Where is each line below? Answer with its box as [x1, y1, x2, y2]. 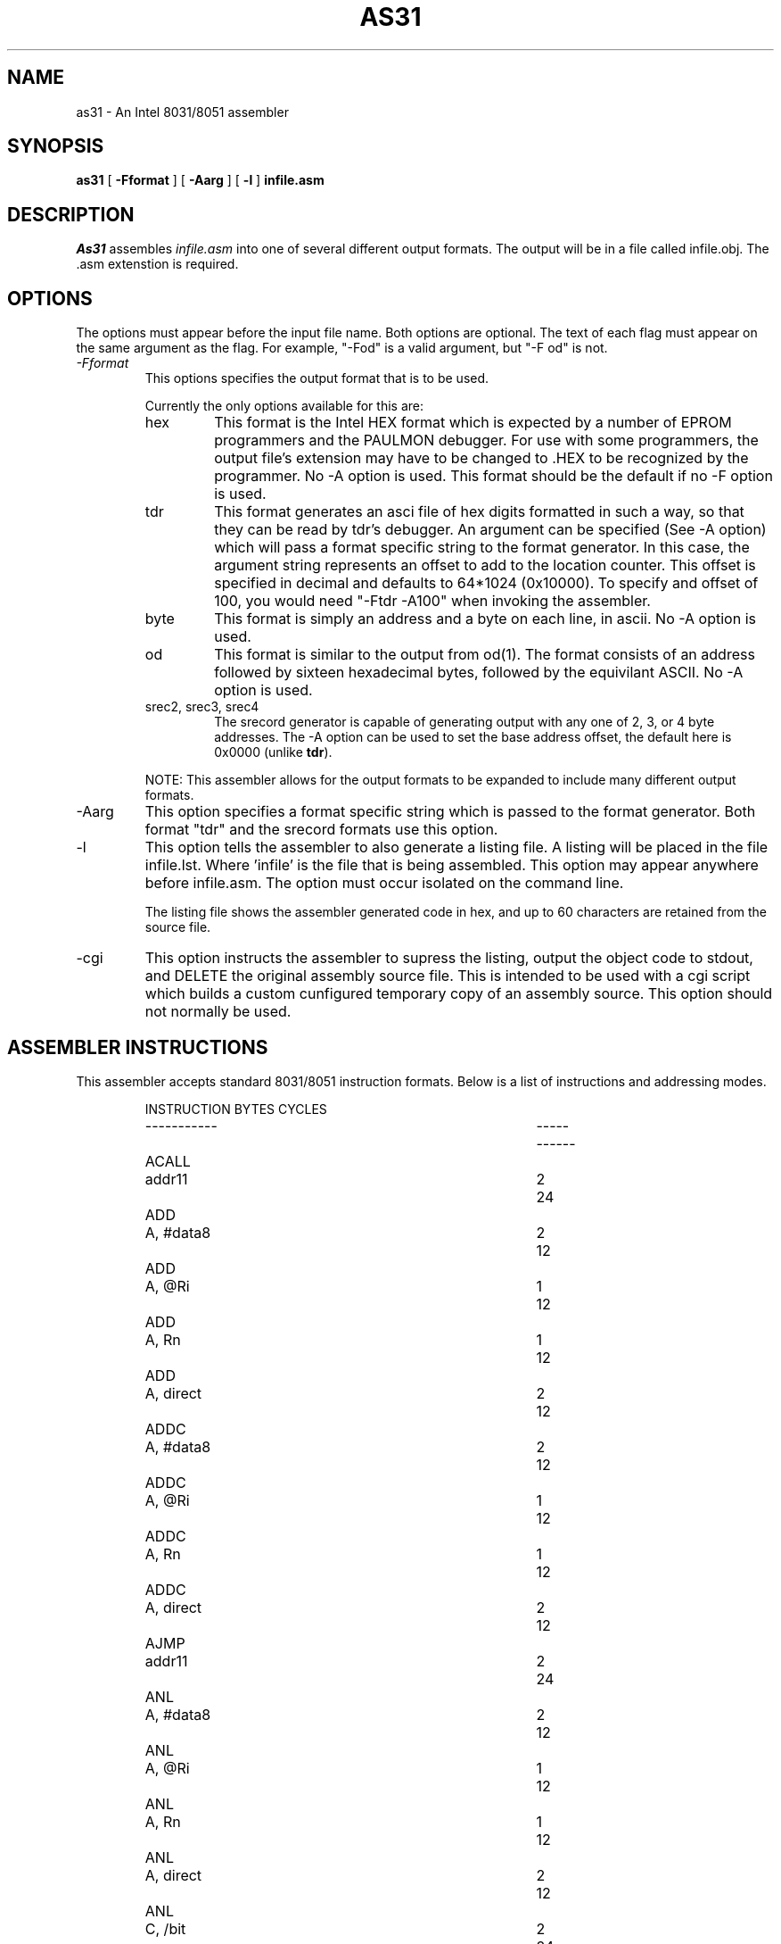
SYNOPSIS [7, 135, 104, 158]
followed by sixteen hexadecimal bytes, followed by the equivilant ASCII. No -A [214, 663, 744, 682]
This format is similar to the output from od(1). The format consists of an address [214, 645, 755, 664]
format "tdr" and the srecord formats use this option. [144, 820, 498, 839]
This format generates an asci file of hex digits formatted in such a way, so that [214, 503, 744, 521]
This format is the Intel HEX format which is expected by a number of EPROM [214, 413, 732, 432]
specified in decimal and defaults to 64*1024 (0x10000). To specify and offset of [214, 574, 759, 593]
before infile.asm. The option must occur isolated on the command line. [144, 874, 624, 893]
